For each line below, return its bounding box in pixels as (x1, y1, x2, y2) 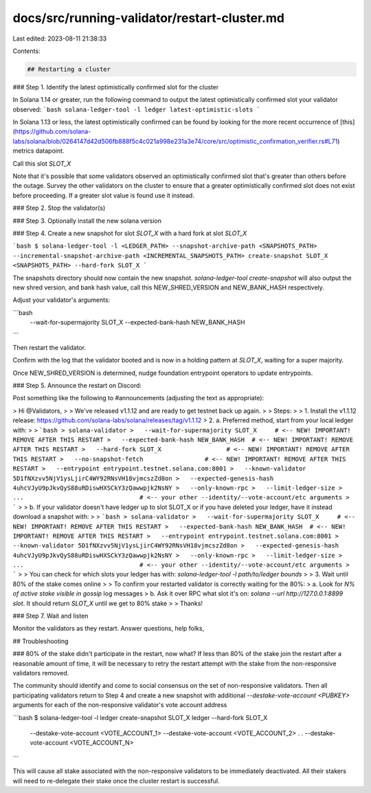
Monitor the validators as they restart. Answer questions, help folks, (12, 624, 205, 633)
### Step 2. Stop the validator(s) (12, 204, 106, 213)
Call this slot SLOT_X (12, 159, 71, 168)
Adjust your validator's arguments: (12, 296, 111, 304)
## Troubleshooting (12, 637, 69, 645)
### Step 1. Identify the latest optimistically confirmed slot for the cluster (12, 83, 219, 91)
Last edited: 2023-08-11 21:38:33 (12, 34, 107, 43)
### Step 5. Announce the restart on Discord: (12, 382, 142, 390)
